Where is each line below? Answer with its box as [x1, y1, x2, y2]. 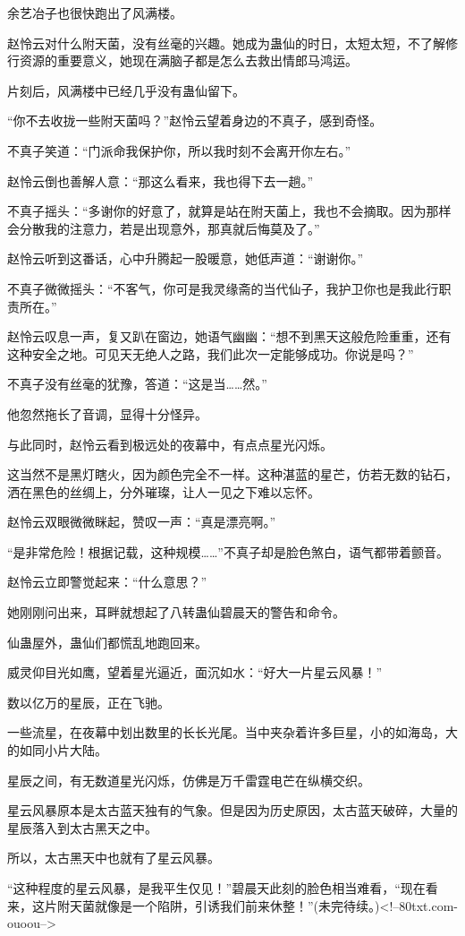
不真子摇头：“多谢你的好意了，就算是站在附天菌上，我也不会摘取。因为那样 [7, 202, 452, 220]
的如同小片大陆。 [7, 741, 107, 760]
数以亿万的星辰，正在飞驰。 [7, 692, 170, 711]
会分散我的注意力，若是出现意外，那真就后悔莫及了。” [7, 219, 320, 237]
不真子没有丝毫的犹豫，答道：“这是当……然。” [7, 374, 267, 393]
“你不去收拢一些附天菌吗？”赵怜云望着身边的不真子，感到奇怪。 [7, 111, 383, 130]
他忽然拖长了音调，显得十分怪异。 [7, 404, 207, 423]
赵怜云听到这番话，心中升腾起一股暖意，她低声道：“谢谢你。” [7, 249, 364, 268]
